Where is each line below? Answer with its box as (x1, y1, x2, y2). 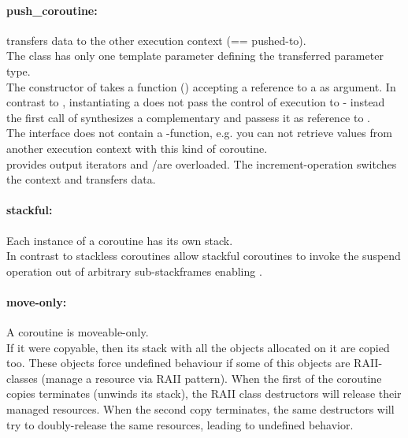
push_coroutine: (6, 2, 98, 18)
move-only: (6, 293, 67, 310)
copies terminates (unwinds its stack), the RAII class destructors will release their (6, 385, 402, 402)
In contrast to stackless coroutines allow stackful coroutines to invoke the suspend (6, 247, 401, 264)
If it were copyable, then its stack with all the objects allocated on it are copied (6, 339, 390, 355)
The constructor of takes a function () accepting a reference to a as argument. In (6, 78, 396, 95)
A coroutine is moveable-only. (6, 324, 149, 340)
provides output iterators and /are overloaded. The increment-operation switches (6, 155, 397, 172)
